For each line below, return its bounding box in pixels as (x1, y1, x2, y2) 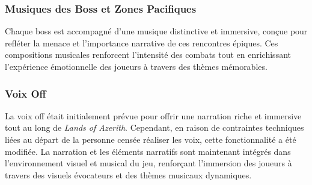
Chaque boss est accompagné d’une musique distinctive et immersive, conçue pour (5, 25, 308, 37)
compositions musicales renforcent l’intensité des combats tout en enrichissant (5, 48, 291, 61)
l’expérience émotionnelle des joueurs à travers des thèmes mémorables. (5, 60, 268, 72)
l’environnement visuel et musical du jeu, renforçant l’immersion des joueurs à (5, 157, 292, 169)
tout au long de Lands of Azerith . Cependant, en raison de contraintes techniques (5, 121, 304, 134)
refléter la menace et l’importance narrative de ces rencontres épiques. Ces (5, 36, 278, 49)
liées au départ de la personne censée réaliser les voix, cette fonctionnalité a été (5, 133, 296, 145)
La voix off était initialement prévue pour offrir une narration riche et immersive (5, 109, 302, 122)
